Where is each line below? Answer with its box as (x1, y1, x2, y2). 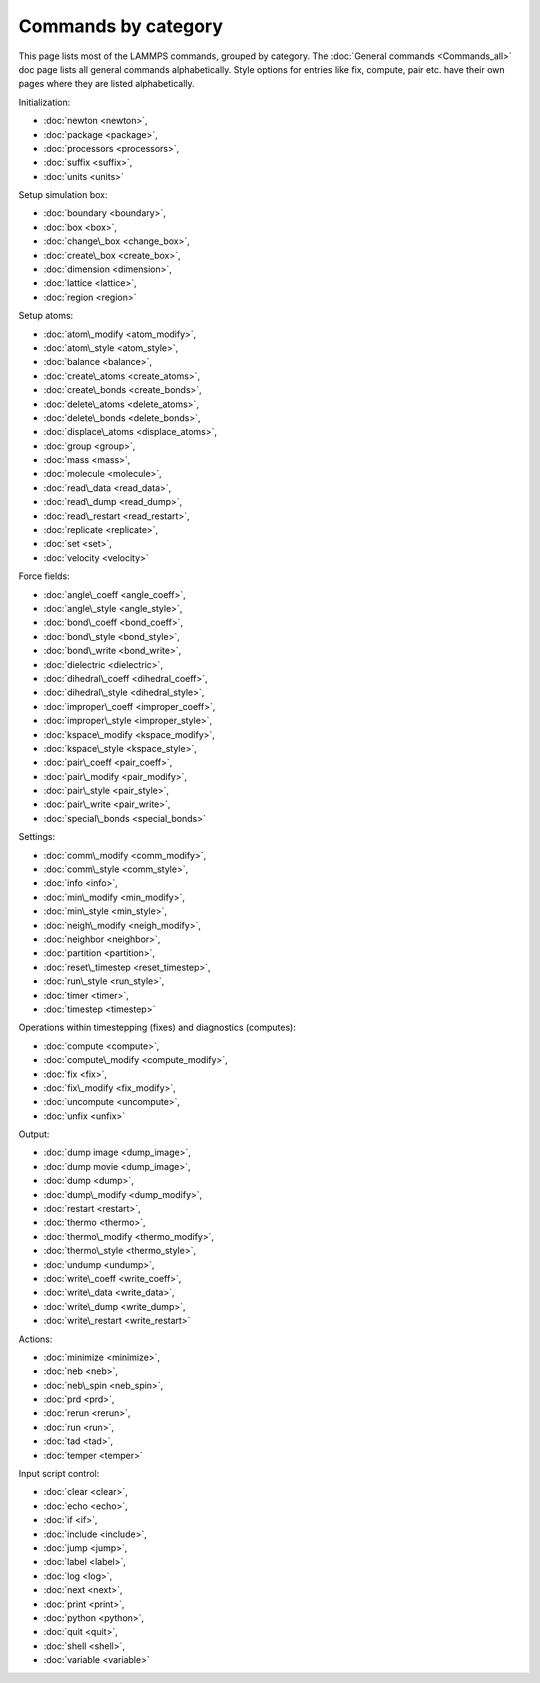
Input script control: (18, 1468, 100, 1480)
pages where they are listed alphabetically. (18, 78, 195, 90)
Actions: (18, 1333, 53, 1345)
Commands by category (18, 15, 224, 37)
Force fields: (18, 570, 70, 582)
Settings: (18, 831, 55, 843)
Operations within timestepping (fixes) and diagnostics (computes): (18, 1021, 297, 1034)
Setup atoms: (18, 310, 74, 322)
